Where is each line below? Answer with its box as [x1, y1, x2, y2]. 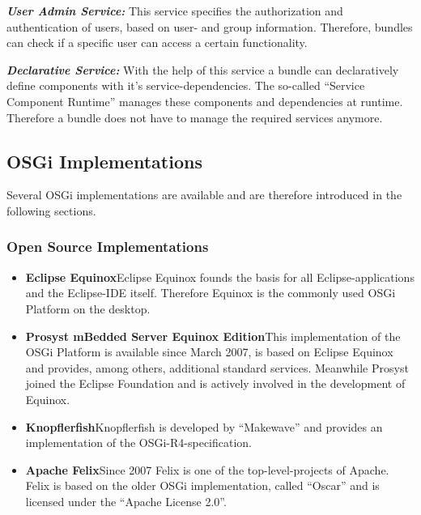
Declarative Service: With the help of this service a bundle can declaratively [6, 61, 399, 78]
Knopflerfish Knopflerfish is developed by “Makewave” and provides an [25, 418, 383, 435]
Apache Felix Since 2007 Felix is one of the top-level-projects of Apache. [25, 461, 389, 478]
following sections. [6, 202, 96, 219]
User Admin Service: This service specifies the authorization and [6, 2, 343, 19]
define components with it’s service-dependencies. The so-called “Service [6, 77, 365, 94]
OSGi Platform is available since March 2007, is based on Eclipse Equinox [25, 343, 393, 360]
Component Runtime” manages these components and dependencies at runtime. [6, 92, 403, 109]
